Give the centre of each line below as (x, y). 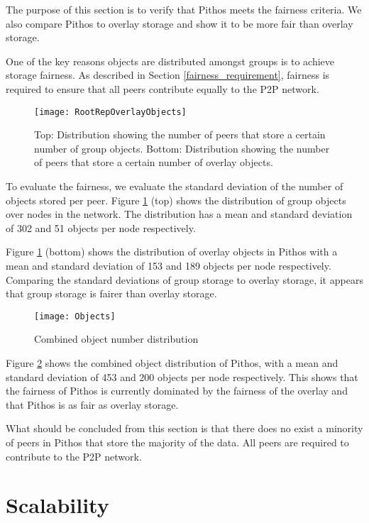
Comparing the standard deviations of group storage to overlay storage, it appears (184, 279)
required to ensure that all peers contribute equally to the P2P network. (163, 88)
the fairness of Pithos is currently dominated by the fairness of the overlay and (177, 391)
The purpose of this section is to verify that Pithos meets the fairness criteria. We (184, 9)
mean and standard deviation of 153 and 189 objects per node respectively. (169, 265)
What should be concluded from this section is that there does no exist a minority (184, 428)
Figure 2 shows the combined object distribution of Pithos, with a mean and (172, 363)
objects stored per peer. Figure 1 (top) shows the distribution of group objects (176, 200)
